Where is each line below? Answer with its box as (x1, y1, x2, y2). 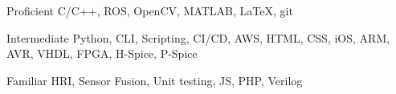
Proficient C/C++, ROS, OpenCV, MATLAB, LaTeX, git (6, 2, 293, 18)
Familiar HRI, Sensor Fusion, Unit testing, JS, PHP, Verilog (6, 72, 303, 88)
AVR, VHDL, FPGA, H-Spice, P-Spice (6, 45, 198, 62)
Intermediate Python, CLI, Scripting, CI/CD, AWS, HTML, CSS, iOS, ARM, (6, 29, 390, 46)
